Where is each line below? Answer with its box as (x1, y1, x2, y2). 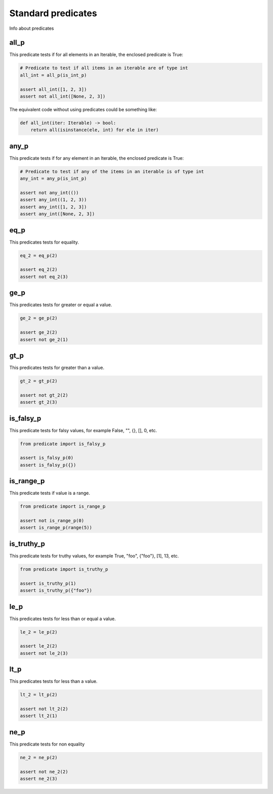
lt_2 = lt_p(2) (20, 692, 58, 697)
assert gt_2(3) (20, 399, 58, 405)
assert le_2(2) (20, 643, 58, 649)
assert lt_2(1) (20, 713, 58, 719)
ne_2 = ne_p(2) (20, 755, 58, 760)
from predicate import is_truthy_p (20, 566, 108, 572)
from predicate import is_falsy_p (20, 441, 106, 447)
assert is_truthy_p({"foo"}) (20, 588, 93, 593)
